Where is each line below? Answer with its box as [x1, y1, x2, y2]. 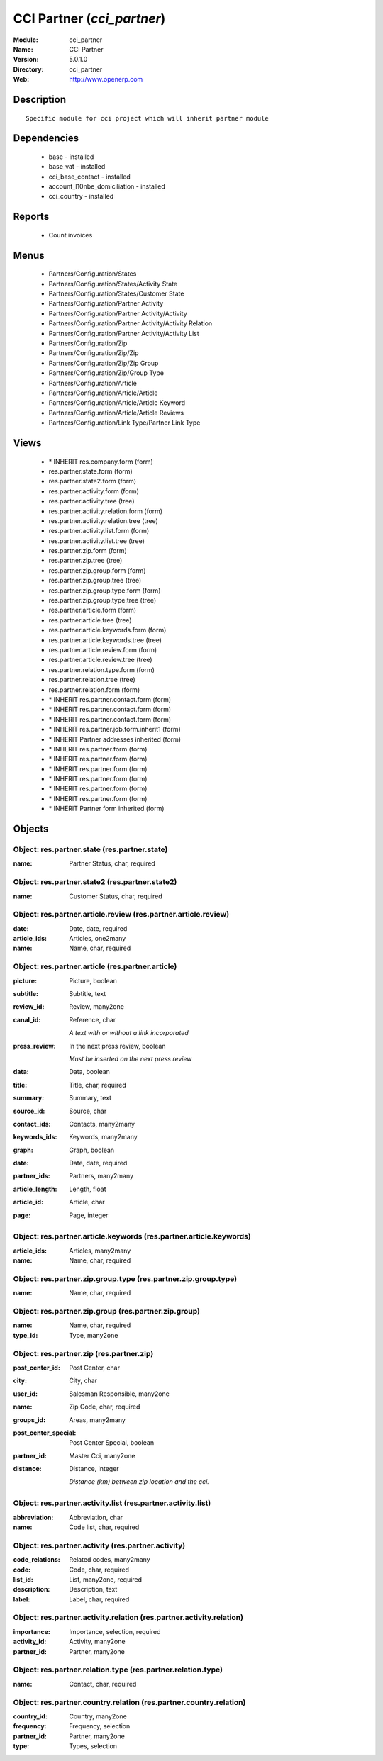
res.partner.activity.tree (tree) [48, 497, 135, 505]
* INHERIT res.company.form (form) [48, 457, 154, 466]
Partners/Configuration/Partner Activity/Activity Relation [48, 319, 213, 328]
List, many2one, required [69, 1575, 142, 1584]
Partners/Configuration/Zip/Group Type [48, 369, 165, 377]
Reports [13, 211, 50, 223]
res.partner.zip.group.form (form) [48, 566, 146, 574]
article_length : [13, 1185, 57, 1193]
